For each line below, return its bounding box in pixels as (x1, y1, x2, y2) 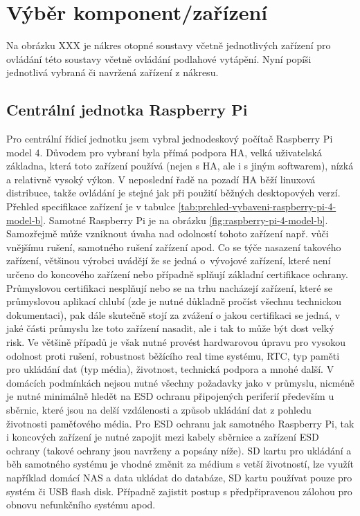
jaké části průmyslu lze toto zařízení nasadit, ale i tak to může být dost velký (6, 321, 334, 335)
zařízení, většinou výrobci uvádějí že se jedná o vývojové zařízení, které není (6, 253, 331, 268)
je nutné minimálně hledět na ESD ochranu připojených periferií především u (6, 389, 334, 403)
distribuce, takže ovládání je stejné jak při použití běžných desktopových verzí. (6, 185, 341, 200)
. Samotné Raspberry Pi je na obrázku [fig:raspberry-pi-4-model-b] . (43, 212, 328, 227)
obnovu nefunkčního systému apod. (6, 497, 156, 512)
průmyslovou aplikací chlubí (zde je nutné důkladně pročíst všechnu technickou (6, 294, 342, 308)
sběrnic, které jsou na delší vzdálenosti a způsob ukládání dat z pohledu (6, 402, 312, 416)
